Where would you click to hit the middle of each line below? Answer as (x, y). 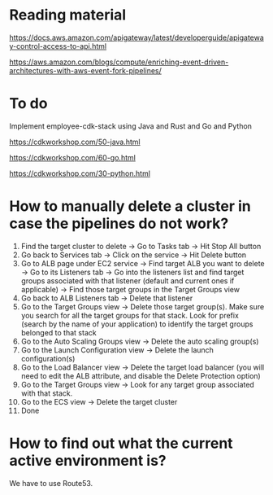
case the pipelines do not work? (119, 223)
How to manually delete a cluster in (130, 206)
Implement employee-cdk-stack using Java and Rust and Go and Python (131, 126)
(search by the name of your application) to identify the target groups (137, 324)
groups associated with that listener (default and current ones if (128, 280)
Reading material (68, 15)
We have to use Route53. (51, 483)
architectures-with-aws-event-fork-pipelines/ (85, 70)
